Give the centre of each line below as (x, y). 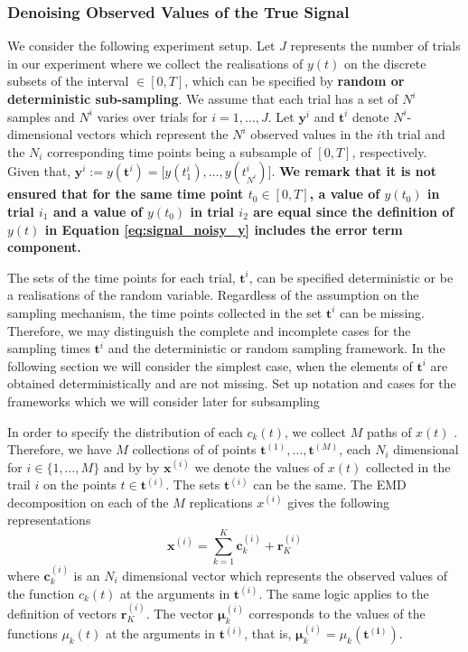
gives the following (339, 502)
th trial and (413, 134)
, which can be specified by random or (295, 81)
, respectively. (389, 151)
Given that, (39, 171)
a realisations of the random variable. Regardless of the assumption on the (213, 295)
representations (49, 520)
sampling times (49, 348)
